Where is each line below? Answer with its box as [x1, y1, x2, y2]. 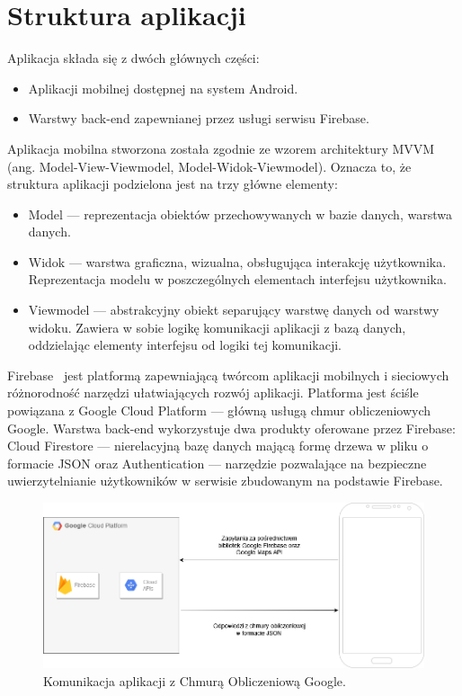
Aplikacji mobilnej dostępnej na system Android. [28, 78, 298, 97]
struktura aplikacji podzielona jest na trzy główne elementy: [7, 174, 338, 193]
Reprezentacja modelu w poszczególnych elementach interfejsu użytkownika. [28, 270, 447, 289]
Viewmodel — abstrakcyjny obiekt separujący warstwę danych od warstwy [28, 300, 440, 319]
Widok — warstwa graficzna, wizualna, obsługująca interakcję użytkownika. [28, 252, 447, 271]
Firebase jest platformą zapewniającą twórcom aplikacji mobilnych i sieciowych [7, 365, 449, 384]
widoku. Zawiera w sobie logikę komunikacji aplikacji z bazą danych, [28, 317, 406, 336]
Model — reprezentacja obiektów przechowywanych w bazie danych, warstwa [28, 204, 452, 223]
